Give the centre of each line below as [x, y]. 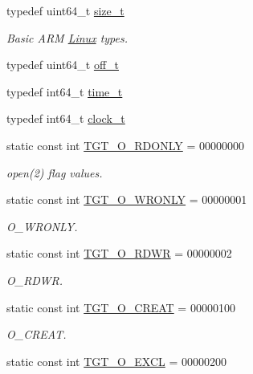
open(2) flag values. [55, 172]
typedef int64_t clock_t [66, 118]
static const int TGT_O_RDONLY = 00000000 [125, 145]
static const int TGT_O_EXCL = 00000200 [117, 361]
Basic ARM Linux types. [67, 37]
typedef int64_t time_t [65, 91]
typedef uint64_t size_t [65, 10]
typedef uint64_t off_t [63, 65]
